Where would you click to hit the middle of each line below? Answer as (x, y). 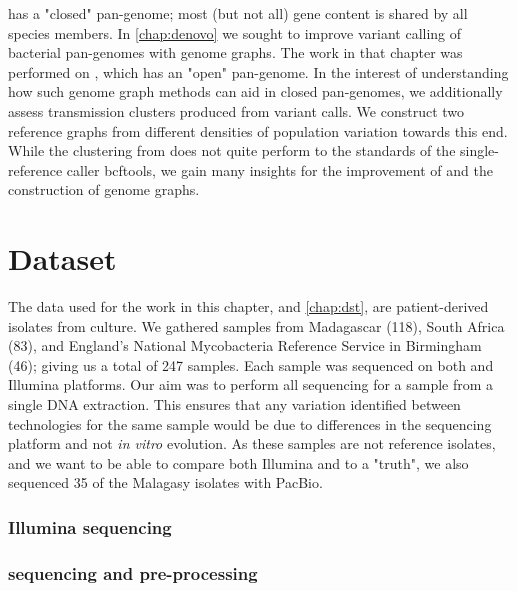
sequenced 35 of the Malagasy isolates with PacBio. (165, 482)
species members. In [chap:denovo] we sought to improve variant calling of (235, 32)
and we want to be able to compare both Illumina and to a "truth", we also (238, 462)
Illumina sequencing (90, 526)
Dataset (62, 258)
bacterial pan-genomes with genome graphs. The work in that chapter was (235, 52)
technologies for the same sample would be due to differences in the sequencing (250, 423)
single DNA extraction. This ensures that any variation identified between (234, 404)
